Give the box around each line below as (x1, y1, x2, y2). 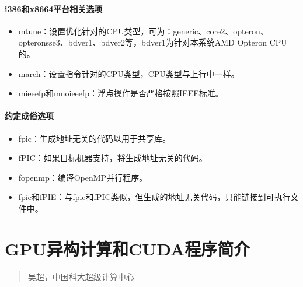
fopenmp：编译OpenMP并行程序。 (18, 171, 148, 183)
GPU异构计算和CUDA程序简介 (5, 236, 250, 260)
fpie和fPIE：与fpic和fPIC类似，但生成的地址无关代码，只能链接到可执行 (18, 191, 291, 203)
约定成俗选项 (5, 110, 54, 122)
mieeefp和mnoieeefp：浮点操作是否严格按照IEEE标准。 (18, 87, 224, 99)
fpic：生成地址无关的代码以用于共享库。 (18, 132, 170, 144)
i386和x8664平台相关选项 (5, 2, 103, 15)
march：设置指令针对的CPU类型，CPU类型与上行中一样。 (18, 67, 239, 79)
